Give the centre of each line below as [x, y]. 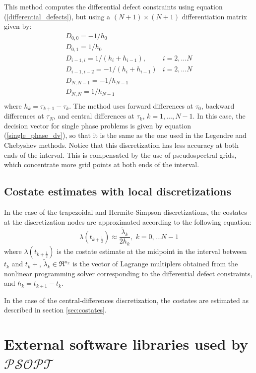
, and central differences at [94, 116]
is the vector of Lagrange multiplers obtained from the [155, 264]
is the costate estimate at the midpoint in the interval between [152, 251]
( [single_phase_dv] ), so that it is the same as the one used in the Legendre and [125, 135]
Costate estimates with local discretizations [118, 191]
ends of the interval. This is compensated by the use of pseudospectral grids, [120, 155]
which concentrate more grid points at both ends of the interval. [102, 164]
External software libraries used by [126, 344]
